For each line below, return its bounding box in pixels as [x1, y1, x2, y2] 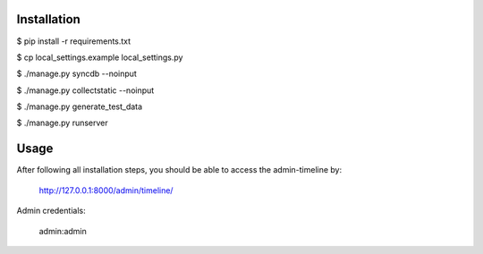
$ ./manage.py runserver [16, 117, 109, 129]
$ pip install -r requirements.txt [16, 36, 131, 47]
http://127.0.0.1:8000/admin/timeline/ [38, 184, 174, 196]
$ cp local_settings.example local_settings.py [16, 52, 183, 63]
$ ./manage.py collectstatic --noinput [16, 85, 155, 96]
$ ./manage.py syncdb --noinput [16, 68, 138, 80]
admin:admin [38, 225, 87, 236]
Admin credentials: [16, 206, 86, 216]
